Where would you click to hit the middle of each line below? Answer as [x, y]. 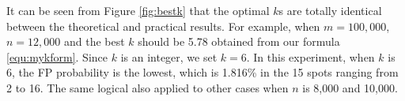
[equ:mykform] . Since [57, 56]
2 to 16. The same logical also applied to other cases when [148, 87]
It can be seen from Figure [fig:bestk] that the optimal [138, 10]
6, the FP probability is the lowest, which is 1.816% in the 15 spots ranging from [202, 72]
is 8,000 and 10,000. [350, 87]
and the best [94, 41]
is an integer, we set [169, 56]
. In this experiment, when [310, 56]
